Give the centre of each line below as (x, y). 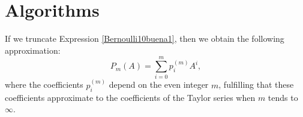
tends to (283, 97)
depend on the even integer (159, 84)
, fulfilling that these (256, 84)
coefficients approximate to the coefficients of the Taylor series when (130, 97)
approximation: (33, 50)
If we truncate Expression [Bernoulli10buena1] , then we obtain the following (145, 39)
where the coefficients (44, 84)
